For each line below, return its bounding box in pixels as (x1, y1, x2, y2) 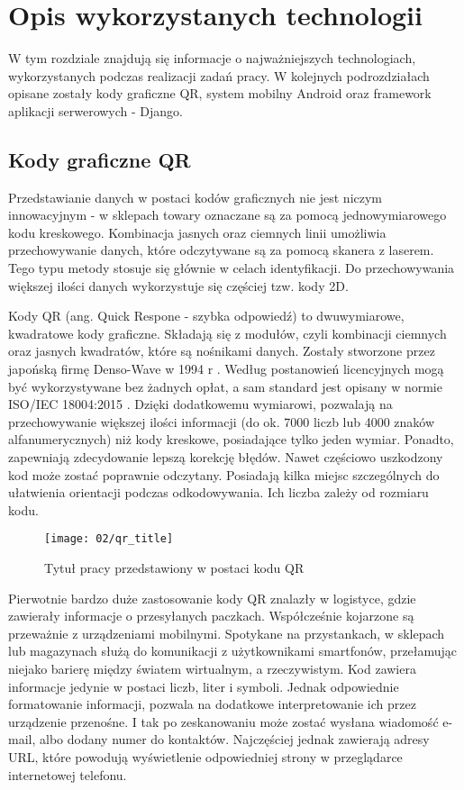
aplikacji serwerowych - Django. (8, 101, 184, 120)
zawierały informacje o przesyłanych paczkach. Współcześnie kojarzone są (8, 606, 414, 625)
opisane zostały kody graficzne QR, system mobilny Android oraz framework (8, 84, 432, 103)
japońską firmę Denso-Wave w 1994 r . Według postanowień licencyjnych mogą (8, 359, 444, 378)
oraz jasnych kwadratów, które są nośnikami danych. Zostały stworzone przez (8, 341, 435, 360)
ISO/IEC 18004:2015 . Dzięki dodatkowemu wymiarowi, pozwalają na (8, 395, 393, 413)
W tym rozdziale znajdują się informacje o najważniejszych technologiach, (8, 49, 416, 68)
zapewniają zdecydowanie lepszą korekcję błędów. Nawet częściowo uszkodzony (8, 448, 443, 467)
